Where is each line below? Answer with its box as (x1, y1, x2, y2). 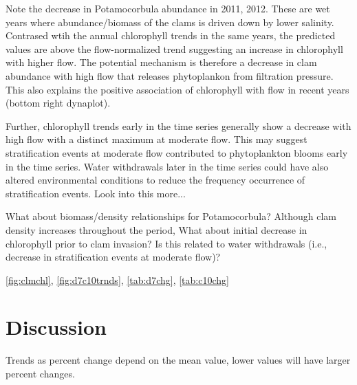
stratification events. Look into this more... (6, 186, 186, 200)
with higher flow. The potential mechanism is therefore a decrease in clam (6, 55, 317, 69)
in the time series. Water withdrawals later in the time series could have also (6, 159, 329, 173)
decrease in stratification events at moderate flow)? (6, 250, 221, 264)
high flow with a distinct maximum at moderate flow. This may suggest (6, 132, 307, 146)
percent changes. (6, 366, 75, 380)
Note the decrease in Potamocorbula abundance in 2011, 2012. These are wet (6, 1, 330, 15)
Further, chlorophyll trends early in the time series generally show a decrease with (6, 118, 351, 133)
